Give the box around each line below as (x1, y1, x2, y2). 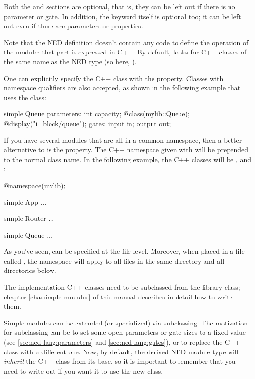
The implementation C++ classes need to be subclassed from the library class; (4, 282, 240, 292)
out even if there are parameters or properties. (4, 21, 143, 31)
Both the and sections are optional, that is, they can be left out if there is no (4, 1, 235, 11)
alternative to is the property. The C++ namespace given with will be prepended (4, 144, 249, 155)
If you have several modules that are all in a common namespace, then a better (4, 135, 242, 145)
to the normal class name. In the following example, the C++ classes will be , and (4, 154, 251, 164)
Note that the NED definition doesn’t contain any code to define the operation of (4, 37, 249, 47)
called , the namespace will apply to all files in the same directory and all (4, 255, 225, 266)
